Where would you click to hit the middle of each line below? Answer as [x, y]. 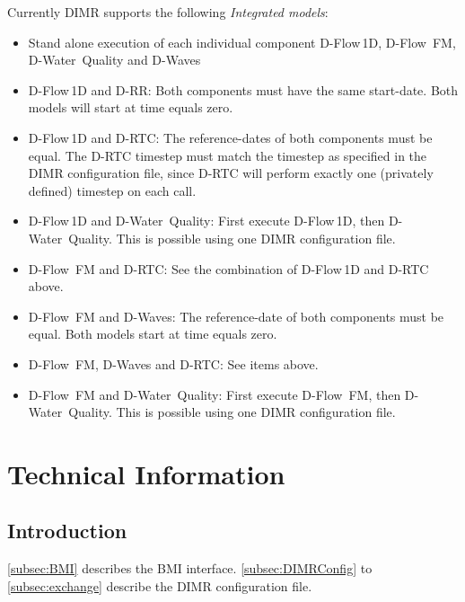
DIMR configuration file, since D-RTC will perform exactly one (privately [231, 173]
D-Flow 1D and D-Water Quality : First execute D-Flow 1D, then [206, 221]
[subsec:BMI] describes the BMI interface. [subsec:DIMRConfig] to [190, 568]
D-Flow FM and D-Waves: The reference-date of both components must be [236, 316]
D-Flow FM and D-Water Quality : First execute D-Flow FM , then [215, 394]
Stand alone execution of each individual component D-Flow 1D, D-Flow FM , [242, 42]
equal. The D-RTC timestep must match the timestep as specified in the [228, 155]
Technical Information [146, 473]
